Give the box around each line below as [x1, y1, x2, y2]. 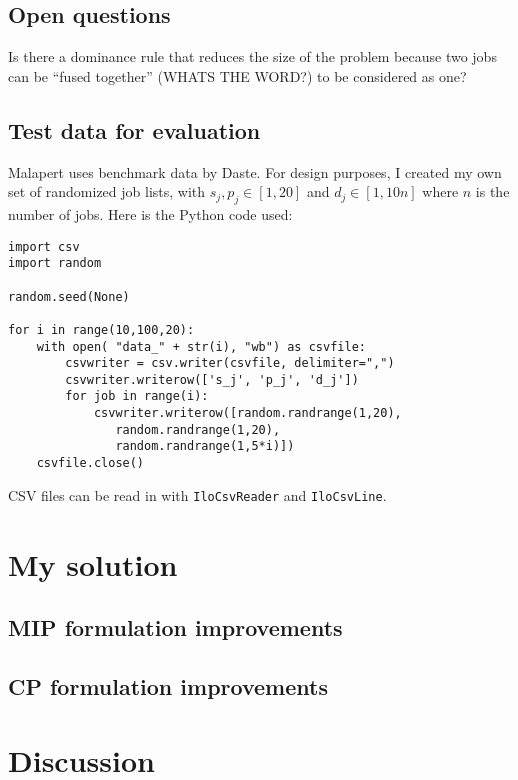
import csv [8, 239, 80, 254]
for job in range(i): [65, 389, 209, 404]
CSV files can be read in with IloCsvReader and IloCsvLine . [8, 484, 387, 505]
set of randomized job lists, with [8, 181, 206, 202]
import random [8, 256, 102, 271]
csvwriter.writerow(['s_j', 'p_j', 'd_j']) [65, 372, 359, 387]
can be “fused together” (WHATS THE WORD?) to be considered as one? [8, 65, 467, 86]
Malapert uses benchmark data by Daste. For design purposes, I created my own [8, 161, 502, 182]
